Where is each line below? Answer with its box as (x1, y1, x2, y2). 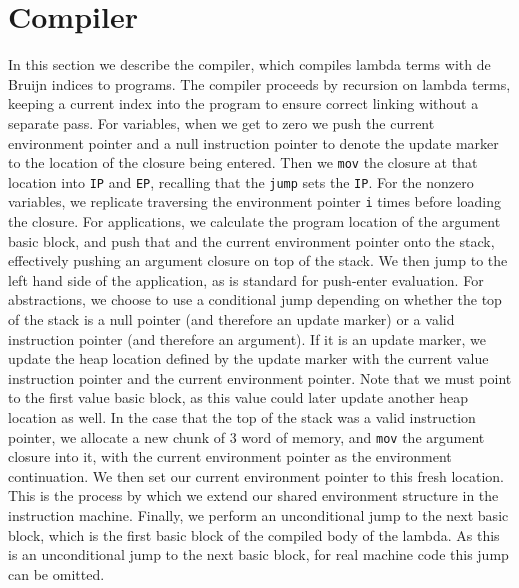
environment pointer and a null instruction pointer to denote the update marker (8, 132, 499, 153)
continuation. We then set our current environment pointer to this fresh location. (8, 465, 504, 486)
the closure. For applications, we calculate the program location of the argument (8, 211, 501, 232)
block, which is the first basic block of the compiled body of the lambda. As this (8, 524, 500, 545)
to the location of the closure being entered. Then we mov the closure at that (8, 152, 478, 173)
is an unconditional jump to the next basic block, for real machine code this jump (8, 544, 509, 565)
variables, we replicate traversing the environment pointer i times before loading (8, 191, 502, 212)
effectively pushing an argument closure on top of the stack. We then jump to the (8, 250, 508, 271)
